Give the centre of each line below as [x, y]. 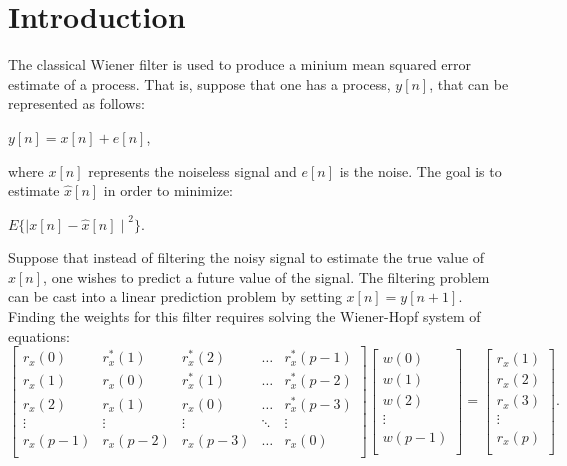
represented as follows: [76, 103]
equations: [39, 335]
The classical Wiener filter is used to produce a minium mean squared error [240, 64]
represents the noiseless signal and [192, 170]
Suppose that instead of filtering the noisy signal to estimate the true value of [246, 257]
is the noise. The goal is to [420, 170]
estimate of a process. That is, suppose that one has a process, [199, 83]
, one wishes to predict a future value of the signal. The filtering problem [266, 276]
